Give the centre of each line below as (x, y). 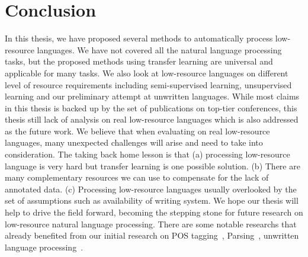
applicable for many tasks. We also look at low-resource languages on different (147, 73)
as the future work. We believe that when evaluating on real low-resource (137, 131)
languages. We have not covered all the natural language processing (159, 49)
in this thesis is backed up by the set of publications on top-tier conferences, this (151, 107)
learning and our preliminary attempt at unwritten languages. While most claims (152, 96)
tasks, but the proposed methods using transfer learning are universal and (139, 61)
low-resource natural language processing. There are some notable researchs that (151, 224)
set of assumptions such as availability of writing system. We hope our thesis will (152, 200)
